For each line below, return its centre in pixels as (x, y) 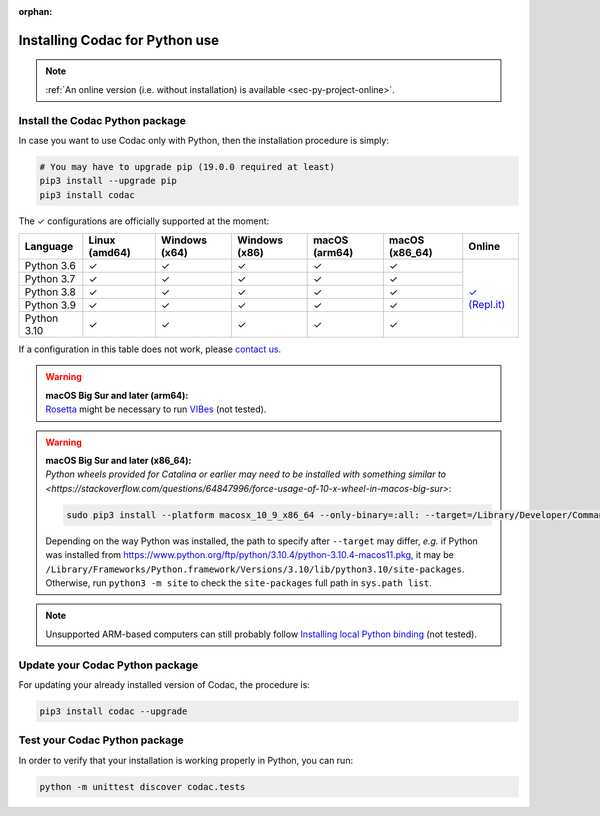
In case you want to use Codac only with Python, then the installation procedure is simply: (204, 140)
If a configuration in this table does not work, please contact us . (150, 349)
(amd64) (110, 253)
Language (49, 247)
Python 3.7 (50, 279)
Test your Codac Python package (101, 740)
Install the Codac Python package (102, 120)
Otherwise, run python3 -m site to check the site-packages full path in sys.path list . (238, 582)
